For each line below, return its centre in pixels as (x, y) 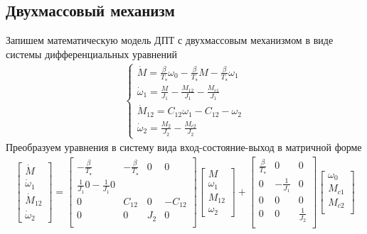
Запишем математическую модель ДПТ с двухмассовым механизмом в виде (170, 40)
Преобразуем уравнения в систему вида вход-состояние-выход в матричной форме (184, 147)
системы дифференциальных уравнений (92, 54)
